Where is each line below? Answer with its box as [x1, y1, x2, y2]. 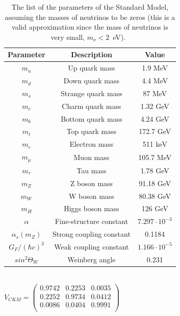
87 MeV [143, 87, 167, 98]
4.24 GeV [140, 113, 169, 124]
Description [70, 49, 112, 60]
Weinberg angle [67, 254, 116, 264]
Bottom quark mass [61, 113, 122, 124]
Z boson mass [70, 177, 113, 188]
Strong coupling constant [52, 229, 131, 239]
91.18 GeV [139, 177, 171, 188]
